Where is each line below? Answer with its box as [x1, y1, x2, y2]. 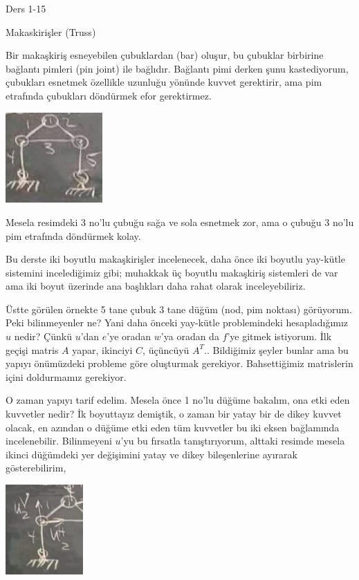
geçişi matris [6, 342, 59, 357]
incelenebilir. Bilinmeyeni [6, 433, 112, 448]
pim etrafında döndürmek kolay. [6, 228, 141, 243]
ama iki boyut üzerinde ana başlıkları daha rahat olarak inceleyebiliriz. [6, 279, 306, 293]
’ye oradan [107, 329, 151, 344]
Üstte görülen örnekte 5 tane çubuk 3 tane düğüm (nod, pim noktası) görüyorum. [6, 301, 352, 316]
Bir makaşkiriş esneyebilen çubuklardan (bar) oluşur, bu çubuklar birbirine [6, 48, 324, 62]
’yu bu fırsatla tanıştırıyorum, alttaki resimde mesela [120, 433, 345, 448]
